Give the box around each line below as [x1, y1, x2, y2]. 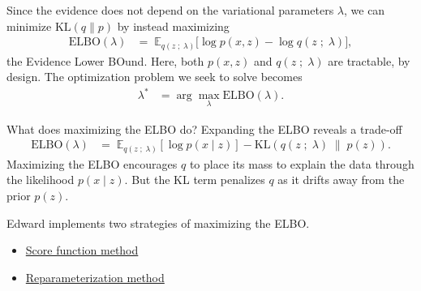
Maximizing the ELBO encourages [6, 155, 178, 172]
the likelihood [6, 171, 75, 188]
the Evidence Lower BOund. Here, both [6, 52, 204, 69]
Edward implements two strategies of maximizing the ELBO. [6, 214, 310, 231]
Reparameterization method [25, 268, 165, 285]
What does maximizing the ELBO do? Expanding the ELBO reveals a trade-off [6, 120, 402, 137]
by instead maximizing [117, 17, 230, 34]
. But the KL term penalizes [124, 171, 265, 188]
